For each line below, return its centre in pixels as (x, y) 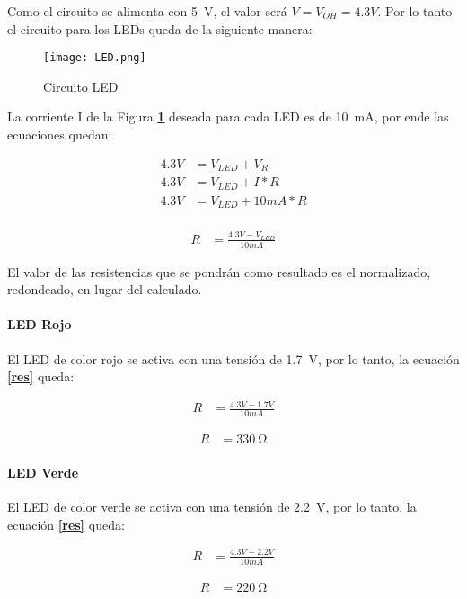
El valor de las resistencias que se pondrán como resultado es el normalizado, (219, 271)
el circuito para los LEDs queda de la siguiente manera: (160, 28)
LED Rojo (40, 324)
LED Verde (43, 472)
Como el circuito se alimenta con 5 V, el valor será (147, 11)
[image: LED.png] (95, 58)
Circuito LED (81, 86)
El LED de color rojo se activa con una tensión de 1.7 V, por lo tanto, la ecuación (233, 358)
